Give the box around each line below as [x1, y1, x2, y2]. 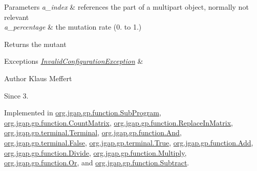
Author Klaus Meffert [4, 72, 72, 83]
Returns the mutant [4, 38, 67, 49]
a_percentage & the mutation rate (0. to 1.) [4, 21, 142, 32]
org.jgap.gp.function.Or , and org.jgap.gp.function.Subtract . [4, 157, 189, 168]
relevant [4, 11, 29, 22]
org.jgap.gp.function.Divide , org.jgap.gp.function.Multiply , [4, 147, 187, 158]
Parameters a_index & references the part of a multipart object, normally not [4, 2, 249, 12]
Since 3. [4, 90, 29, 101]
